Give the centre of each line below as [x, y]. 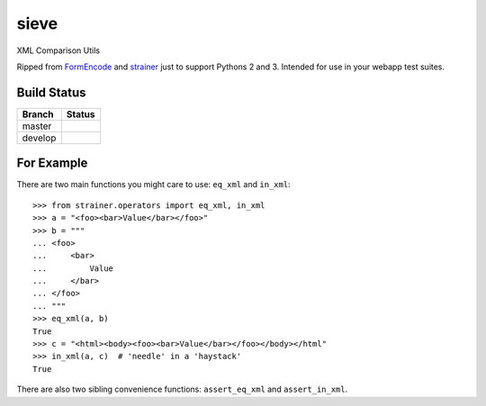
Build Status [51, 92]
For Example [52, 163]
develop [39, 138]
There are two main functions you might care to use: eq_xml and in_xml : [154, 185]
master [37, 126]
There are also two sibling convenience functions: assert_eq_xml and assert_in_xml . [182, 389]
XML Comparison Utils [58, 50]
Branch [38, 114]
